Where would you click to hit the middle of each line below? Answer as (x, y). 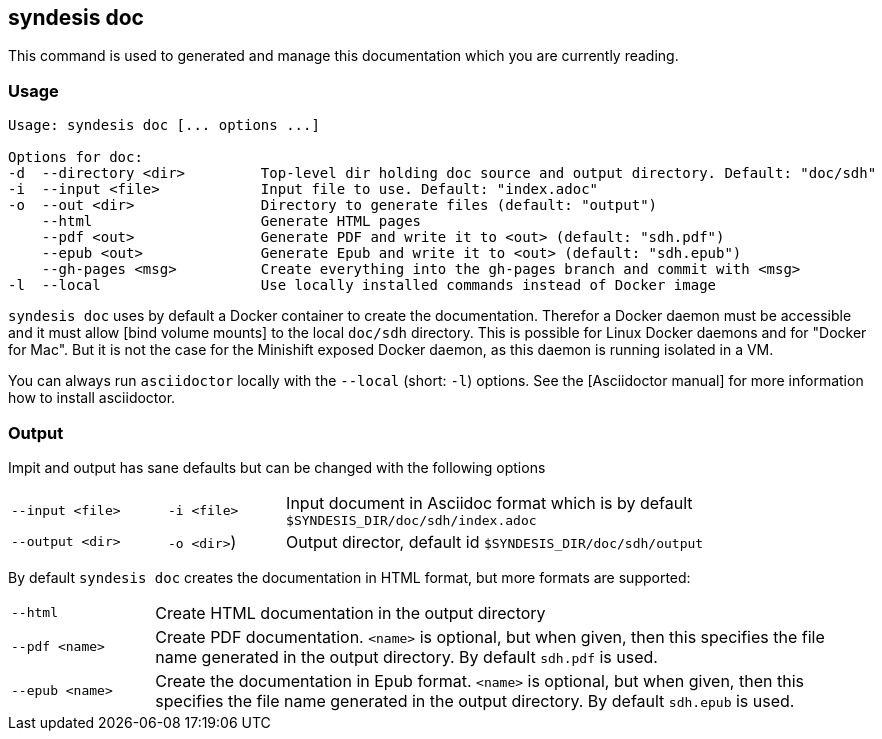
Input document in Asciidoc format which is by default (489, 502)
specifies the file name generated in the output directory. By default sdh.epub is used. (475, 700)
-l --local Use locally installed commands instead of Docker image (362, 285)
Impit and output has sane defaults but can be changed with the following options (277, 467)
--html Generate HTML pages (231, 221)
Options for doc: (75, 157)
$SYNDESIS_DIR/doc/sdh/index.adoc (411, 520)
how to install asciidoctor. (92, 398)
